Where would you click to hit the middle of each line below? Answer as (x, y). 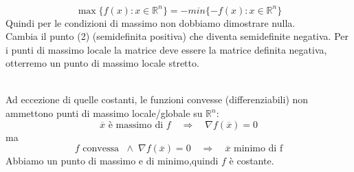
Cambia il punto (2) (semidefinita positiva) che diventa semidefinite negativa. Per (177, 36)
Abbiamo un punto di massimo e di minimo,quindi (112, 161)
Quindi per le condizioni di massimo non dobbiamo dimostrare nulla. (151, 22)
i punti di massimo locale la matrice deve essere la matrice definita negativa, (166, 49)
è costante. (252, 161)
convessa (101, 149)
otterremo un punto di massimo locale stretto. (102, 63)
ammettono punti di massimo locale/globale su (104, 113)
